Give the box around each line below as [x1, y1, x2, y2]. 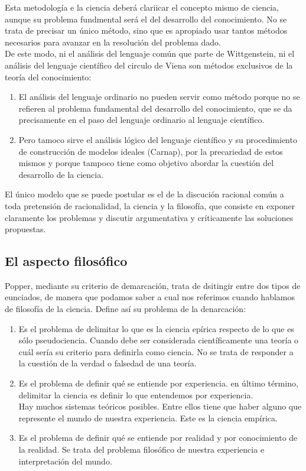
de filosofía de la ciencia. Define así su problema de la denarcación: [5, 303, 246, 315]
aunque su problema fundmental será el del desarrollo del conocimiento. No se [5, 12, 287, 25]
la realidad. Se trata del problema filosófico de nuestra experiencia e [18, 443, 265, 456]
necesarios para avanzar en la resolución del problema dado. [5, 35, 221, 48]
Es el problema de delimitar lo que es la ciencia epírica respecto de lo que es [18, 322, 294, 334]
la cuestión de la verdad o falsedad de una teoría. [18, 357, 197, 369]
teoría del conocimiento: [5, 70, 92, 83]
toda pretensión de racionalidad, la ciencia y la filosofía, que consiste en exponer [5, 199, 295, 212]
